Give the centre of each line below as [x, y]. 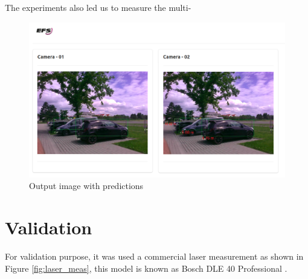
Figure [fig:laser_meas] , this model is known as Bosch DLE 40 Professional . [146, 268]
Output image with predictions [86, 186]
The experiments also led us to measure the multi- [98, 7]
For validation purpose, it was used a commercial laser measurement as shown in [154, 256]
